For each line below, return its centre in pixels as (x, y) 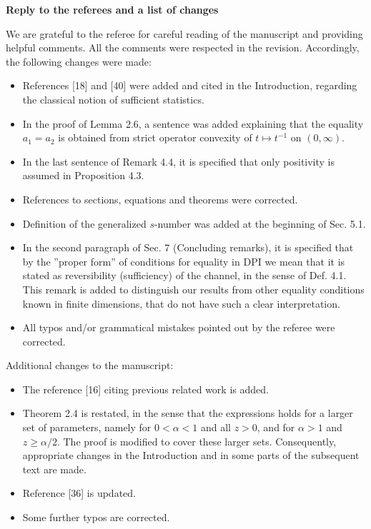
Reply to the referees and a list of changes (112, 9)
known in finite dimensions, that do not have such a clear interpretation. (181, 303)
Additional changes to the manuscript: (90, 365)
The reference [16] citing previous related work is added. (145, 389)
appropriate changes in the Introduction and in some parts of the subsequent (191, 455)
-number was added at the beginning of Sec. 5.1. (260, 223)
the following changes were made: (79, 61)
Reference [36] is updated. (79, 493)
